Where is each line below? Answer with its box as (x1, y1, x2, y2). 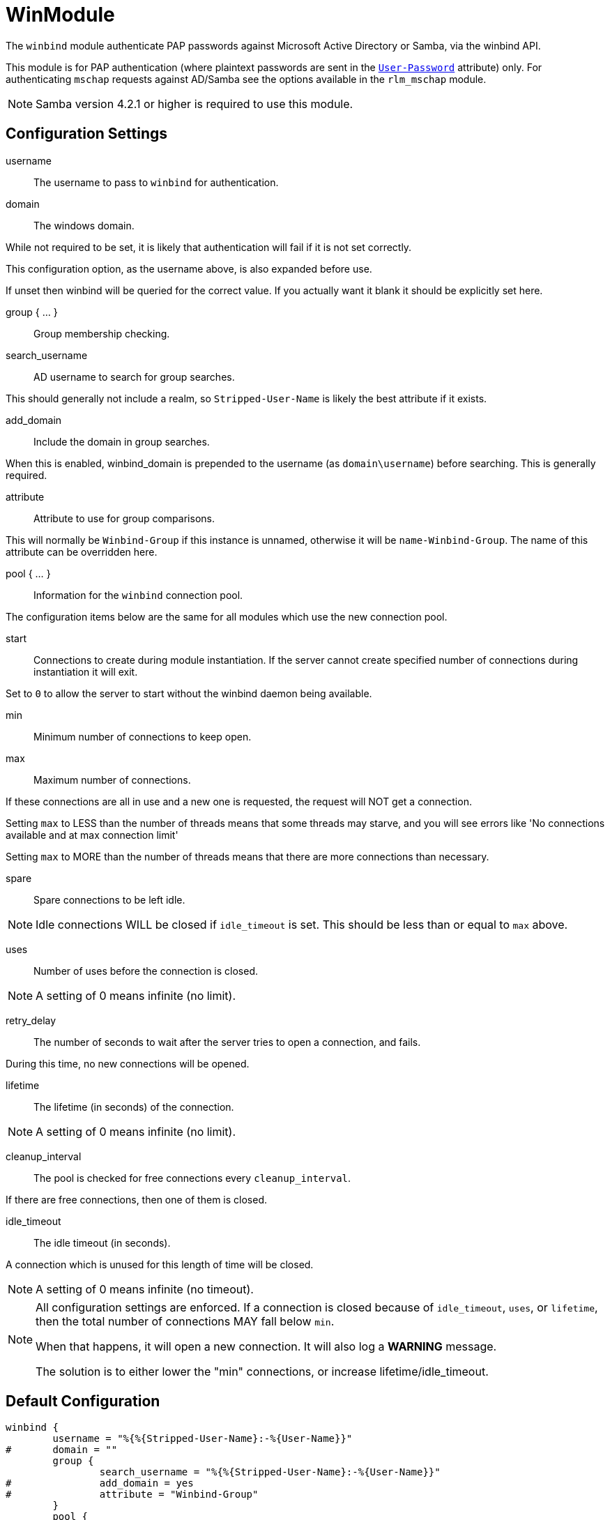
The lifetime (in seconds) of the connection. (33, 1100, 234, 1113)
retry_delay (6, 1014, 56, 1026)
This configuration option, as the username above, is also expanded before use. (6, 262, 372, 275)
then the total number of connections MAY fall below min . (36, 1314, 335, 1328)
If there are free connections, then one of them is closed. (6, 1193, 267, 1206)
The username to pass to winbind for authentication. (33, 176, 279, 188)
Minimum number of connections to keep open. (33, 730, 252, 743)
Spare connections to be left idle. (33, 893, 185, 906)
